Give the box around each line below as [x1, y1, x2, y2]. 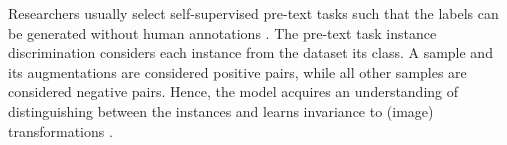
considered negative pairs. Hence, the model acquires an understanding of [8, 81, 459, 102]
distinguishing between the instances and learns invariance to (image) [8, 100, 434, 121]
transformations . [8, 120, 113, 141]
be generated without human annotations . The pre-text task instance [8, 22, 437, 43]
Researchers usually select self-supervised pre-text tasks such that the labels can [8, 3, 499, 23]
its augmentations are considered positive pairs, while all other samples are [8, 61, 467, 82]
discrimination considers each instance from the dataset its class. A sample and [8, 42, 493, 63]
